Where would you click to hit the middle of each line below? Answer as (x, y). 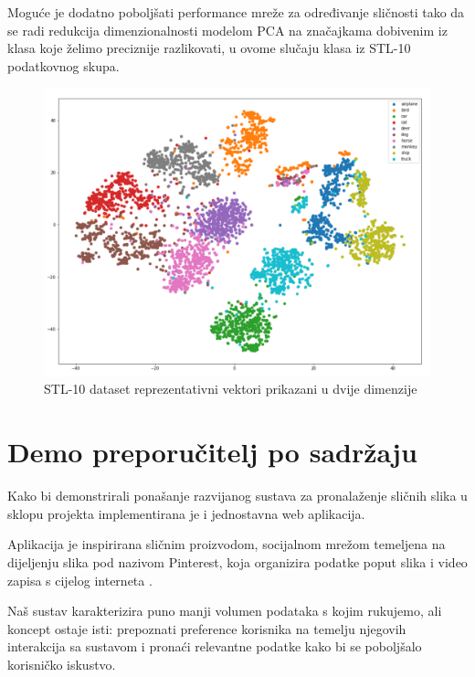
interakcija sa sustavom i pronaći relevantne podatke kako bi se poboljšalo (215, 646)
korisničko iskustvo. (62, 664)
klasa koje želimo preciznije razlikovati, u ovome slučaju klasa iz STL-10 (209, 48)
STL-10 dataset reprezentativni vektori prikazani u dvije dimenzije (231, 389)
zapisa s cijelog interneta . (80, 580)
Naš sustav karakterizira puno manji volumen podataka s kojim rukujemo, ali (225, 611)
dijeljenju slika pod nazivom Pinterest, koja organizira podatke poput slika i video (237, 561)
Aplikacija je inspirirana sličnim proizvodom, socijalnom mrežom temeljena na (227, 544)
